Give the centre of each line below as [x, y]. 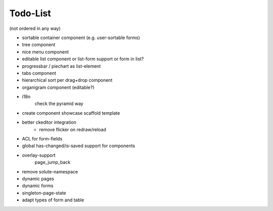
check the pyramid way [59, 103]
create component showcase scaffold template [71, 113]
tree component [39, 45]
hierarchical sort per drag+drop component [67, 80]
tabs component [39, 73]
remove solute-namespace [50, 171]
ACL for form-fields [42, 139]
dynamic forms [38, 186]
